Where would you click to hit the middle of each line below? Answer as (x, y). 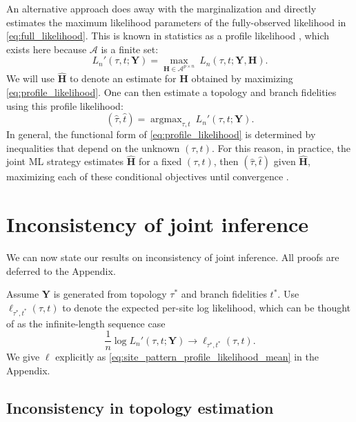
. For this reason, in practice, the (281, 147)
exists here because (47, 49)
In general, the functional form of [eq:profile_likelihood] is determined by (161, 134)
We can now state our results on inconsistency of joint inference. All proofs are (173, 257)
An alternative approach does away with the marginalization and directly (161, 8)
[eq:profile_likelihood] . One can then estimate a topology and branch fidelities (171, 92)
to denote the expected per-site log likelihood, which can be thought (207, 307)
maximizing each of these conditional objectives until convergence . (148, 176)
